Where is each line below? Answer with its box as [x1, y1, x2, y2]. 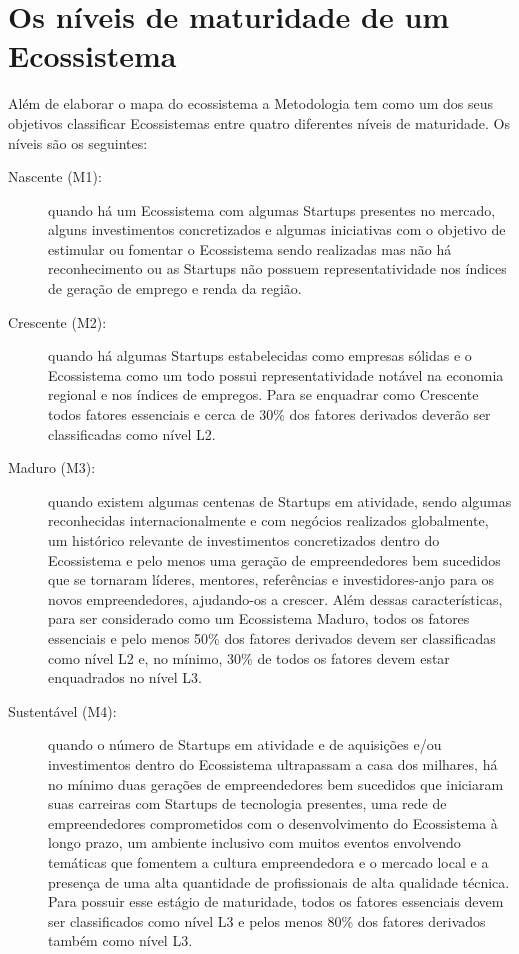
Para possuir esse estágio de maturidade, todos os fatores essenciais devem [48, 891, 504, 912]
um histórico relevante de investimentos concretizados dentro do [48, 530, 440, 550]
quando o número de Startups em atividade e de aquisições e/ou [48, 734, 442, 755]
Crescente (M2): [8, 311, 107, 332]
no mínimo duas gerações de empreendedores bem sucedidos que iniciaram [48, 773, 504, 794]
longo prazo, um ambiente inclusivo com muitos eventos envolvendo [48, 832, 461, 853]
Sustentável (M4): [8, 700, 117, 721]
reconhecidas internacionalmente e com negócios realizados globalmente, [48, 510, 489, 531]
